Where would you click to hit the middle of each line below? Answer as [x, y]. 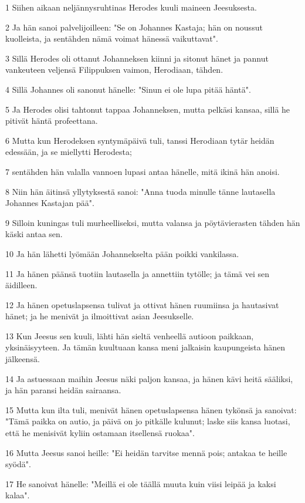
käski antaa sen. [34, 234]
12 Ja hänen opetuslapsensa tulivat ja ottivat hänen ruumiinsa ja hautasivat [142, 304]
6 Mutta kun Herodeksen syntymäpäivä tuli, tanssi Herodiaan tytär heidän [140, 140]
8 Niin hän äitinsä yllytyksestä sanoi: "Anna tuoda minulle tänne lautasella [140, 191]
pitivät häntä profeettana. [52, 121]
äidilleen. [21, 285]
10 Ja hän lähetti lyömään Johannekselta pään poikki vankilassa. [122, 253]
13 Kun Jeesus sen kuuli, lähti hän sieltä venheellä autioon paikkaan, [130, 335]
